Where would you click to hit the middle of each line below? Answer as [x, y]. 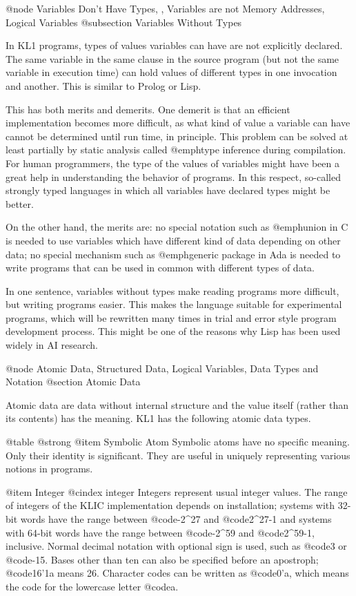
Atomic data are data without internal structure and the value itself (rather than [177, 404]
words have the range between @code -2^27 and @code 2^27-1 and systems [176, 519]
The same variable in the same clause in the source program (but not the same [172, 58]
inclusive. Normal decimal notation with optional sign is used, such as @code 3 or [176, 546]
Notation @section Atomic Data [73, 382]
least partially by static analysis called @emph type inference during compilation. [176, 150]
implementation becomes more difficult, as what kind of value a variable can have [178, 123]
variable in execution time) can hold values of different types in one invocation [171, 72]
